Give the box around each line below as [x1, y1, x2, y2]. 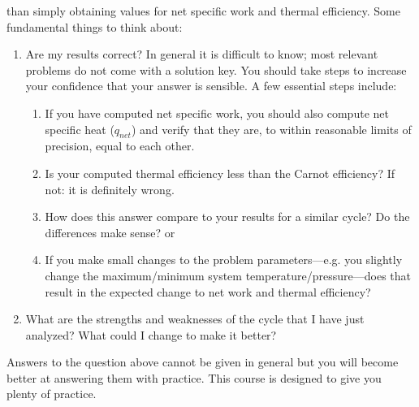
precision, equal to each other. [45, 137, 195, 154]
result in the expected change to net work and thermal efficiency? [45, 283, 371, 300]
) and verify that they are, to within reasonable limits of [131, 120, 412, 137]
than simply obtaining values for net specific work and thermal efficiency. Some [6, 2, 400, 19]
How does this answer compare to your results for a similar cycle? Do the [45, 208, 410, 225]
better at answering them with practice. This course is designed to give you [6, 369, 382, 386]
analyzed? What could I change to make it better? [25, 326, 277, 343]
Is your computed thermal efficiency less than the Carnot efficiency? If [45, 164, 395, 181]
